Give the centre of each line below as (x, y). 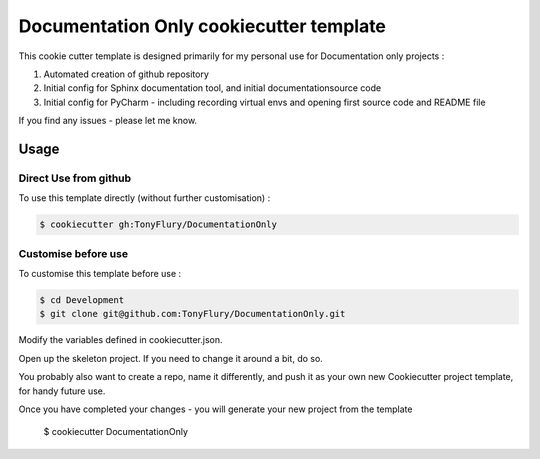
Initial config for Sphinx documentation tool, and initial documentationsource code (212, 88)
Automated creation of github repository (126, 74)
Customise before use (73, 253)
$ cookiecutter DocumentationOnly (116, 432)
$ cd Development (82, 299)
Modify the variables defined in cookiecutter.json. (120, 340)
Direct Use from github (75, 178)
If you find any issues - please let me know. (108, 121)
